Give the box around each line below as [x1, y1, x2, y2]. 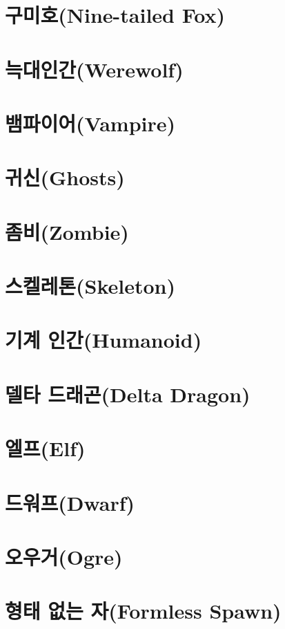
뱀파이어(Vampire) [5, 109, 176, 137]
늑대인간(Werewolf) [5, 55, 184, 83]
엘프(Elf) [5, 434, 86, 462]
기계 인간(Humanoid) [5, 326, 202, 354]
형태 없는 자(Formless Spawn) [5, 597, 282, 625]
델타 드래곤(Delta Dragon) [5, 379, 250, 408]
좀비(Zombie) [5, 217, 129, 245]
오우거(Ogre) [5, 542, 123, 570]
